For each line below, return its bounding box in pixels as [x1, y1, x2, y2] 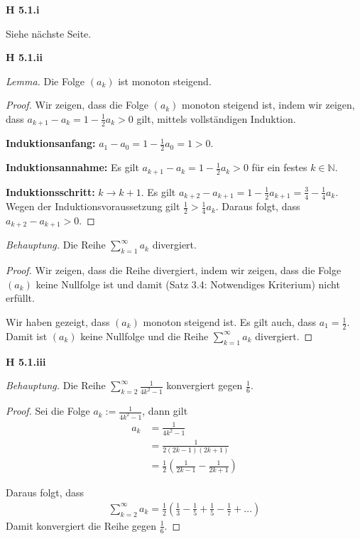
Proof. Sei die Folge [6, 403, 90, 418]
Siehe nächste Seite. [6, 26, 92, 40]
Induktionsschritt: [6, 184, 95, 199]
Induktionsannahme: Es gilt [6, 160, 139, 175]
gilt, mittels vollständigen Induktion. [136, 111, 296, 126]
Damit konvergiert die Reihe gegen [6, 518, 157, 533]
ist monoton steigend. [118, 73, 212, 88]
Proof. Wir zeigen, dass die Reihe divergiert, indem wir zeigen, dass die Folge [6, 263, 342, 278]
